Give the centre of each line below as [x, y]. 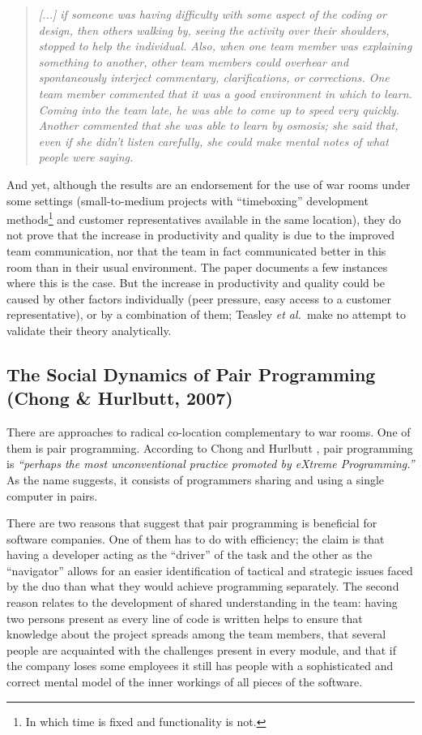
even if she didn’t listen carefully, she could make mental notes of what [213, 141]
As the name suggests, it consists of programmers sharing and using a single [196, 479]
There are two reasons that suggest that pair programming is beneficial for [192, 523]
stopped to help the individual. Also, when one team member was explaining [225, 46]
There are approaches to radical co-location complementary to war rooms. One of [209, 432]
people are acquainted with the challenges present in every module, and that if [201, 649]
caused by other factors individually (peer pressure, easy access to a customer [199, 298]
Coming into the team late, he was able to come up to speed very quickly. [219, 109]
